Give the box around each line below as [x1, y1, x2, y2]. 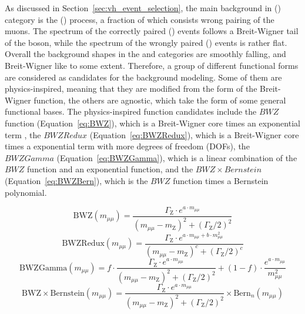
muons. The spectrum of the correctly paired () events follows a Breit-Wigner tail [5, 25, 299, 37]
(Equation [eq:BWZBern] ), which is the [5, 174, 148, 186]
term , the [5, 128, 41, 141]
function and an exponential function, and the [27, 163, 193, 175]
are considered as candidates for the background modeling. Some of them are [5, 71, 282, 83]
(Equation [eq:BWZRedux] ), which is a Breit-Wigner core [89, 128, 299, 141]
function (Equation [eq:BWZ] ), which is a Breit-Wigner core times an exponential [5, 116, 300, 129]
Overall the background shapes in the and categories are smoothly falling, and [5, 48, 286, 60]
